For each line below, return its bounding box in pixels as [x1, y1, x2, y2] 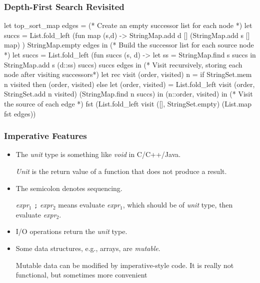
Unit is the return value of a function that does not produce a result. [15, 165, 227, 176]
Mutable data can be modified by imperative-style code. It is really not [15, 259, 234, 270]
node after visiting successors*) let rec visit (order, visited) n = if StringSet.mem [4, 69, 252, 79]
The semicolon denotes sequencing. [15, 182, 122, 193]
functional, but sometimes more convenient [15, 269, 147, 280]
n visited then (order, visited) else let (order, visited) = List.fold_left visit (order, [4, 78, 255, 89]
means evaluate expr [58, 199, 120, 210]
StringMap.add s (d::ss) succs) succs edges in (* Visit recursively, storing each [4, 59, 242, 69]
